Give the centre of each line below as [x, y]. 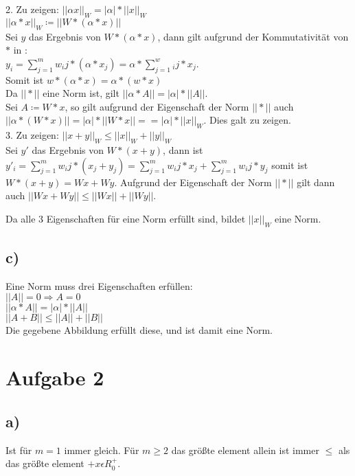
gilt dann [316, 182]
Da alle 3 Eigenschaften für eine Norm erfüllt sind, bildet [126, 218]
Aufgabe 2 [55, 377]
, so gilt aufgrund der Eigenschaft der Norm [157, 106]
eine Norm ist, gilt [81, 93]
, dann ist [183, 149]
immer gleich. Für [102, 450]
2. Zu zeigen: [32, 9]
